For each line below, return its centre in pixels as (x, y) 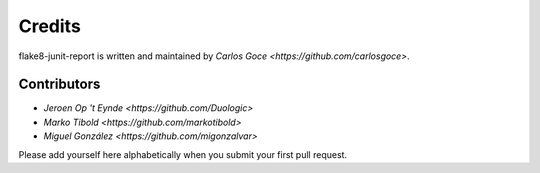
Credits (50, 26)
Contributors (59, 84)
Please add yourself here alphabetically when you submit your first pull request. (183, 154)
